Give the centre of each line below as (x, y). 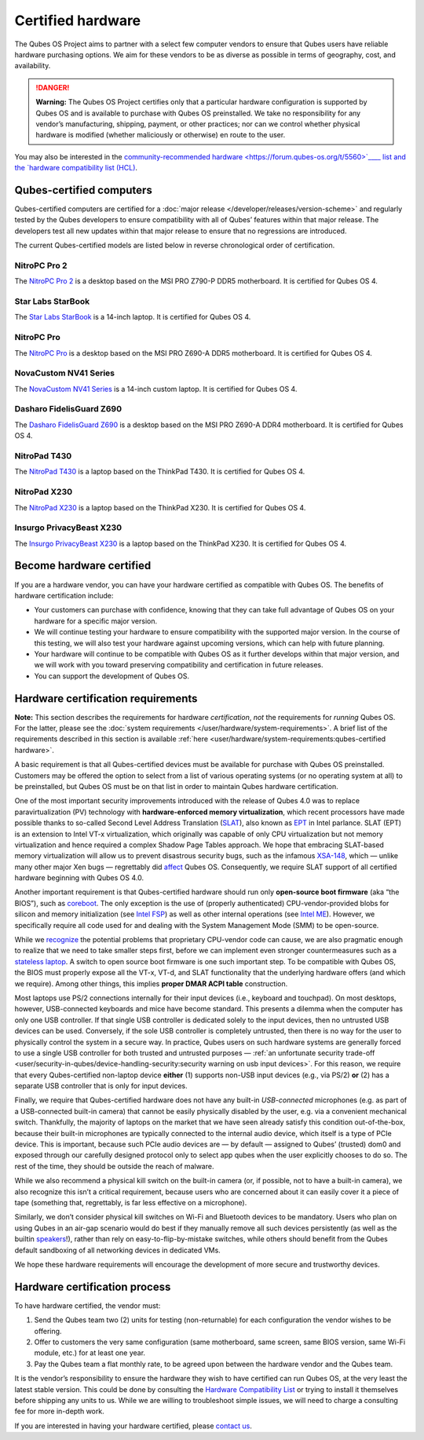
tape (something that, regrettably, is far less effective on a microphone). (131, 1202)
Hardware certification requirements (106, 698)
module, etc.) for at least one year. (90, 1353)
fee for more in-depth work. (60, 1411)
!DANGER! (53, 87)
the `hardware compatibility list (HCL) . (76, 168)
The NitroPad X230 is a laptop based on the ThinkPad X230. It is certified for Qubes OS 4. (160, 507)
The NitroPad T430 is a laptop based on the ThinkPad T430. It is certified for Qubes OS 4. (160, 472)
